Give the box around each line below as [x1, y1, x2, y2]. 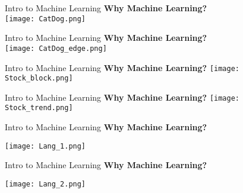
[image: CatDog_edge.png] [5, 44, 107, 53]
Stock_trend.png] [5, 104, 73, 112]
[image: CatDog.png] [5, 14, 86, 23]
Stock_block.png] [5, 74, 73, 83]
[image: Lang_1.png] [5, 141, 86, 150]
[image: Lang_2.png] [5, 179, 86, 188]
